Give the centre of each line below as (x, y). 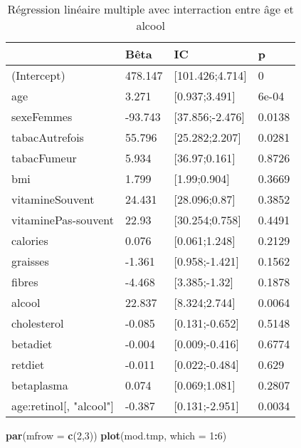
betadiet (32, 344)
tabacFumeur (44, 158)
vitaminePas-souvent (63, 220)
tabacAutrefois (48, 137)
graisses (30, 261)
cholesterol (38, 323)
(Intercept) (38, 75)
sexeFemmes (42, 116)
